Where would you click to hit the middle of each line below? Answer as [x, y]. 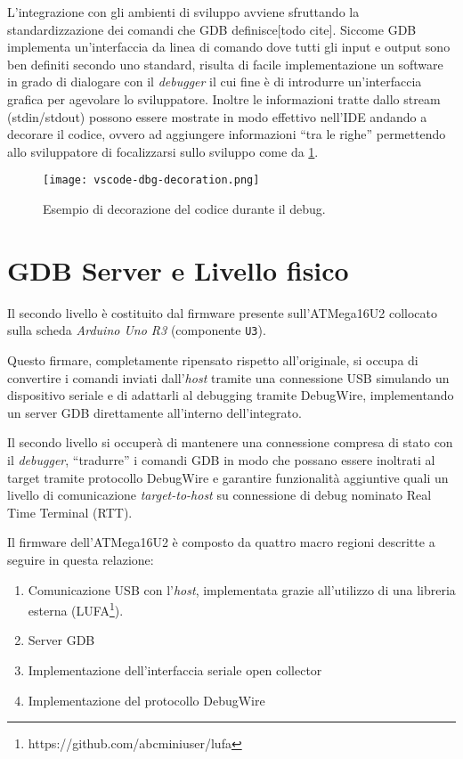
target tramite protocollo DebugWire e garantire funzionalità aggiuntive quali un [228, 477]
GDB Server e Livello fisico [178, 269]
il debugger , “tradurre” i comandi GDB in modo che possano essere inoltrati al [221, 459]
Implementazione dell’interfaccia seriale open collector [175, 669]
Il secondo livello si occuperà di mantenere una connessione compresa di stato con [230, 442]
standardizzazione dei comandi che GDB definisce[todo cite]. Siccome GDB [212, 29]
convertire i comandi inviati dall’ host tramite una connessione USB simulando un [228, 377]
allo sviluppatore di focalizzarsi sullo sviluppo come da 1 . [163, 151]
